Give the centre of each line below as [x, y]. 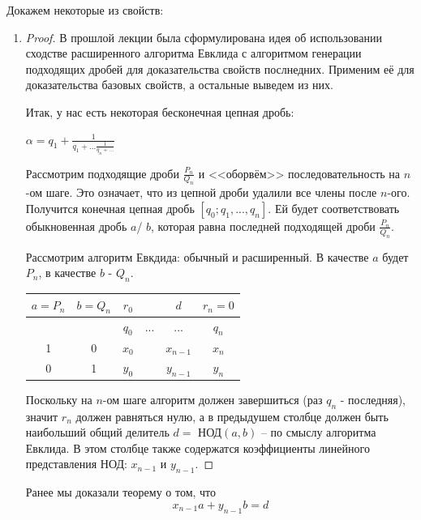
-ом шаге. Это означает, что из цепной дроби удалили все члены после [201, 192]
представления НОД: [76, 464]
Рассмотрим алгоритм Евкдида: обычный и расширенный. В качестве [197, 256]
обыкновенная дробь [76, 226]
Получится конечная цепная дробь [110, 208]
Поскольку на [59, 399]
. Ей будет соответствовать [334, 208]
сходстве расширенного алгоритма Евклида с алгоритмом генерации [193, 53]
